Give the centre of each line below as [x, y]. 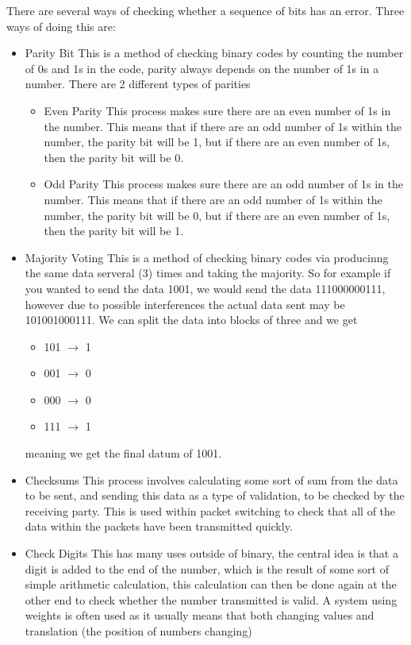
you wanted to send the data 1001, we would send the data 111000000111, [205, 288]
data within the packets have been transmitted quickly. [159, 526]
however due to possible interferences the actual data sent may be [185, 304]
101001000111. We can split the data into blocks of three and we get [191, 320]
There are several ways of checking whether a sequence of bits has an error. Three [205, 10]
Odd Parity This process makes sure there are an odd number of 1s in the [223, 184]
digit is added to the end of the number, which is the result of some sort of [207, 568]
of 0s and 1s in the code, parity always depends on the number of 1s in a [202, 68]
